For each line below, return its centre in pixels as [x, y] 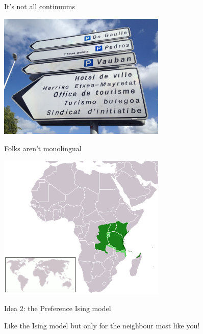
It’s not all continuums [40, 6]
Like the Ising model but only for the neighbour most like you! [102, 325]
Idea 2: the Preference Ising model [58, 308]
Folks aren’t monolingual [43, 148]
